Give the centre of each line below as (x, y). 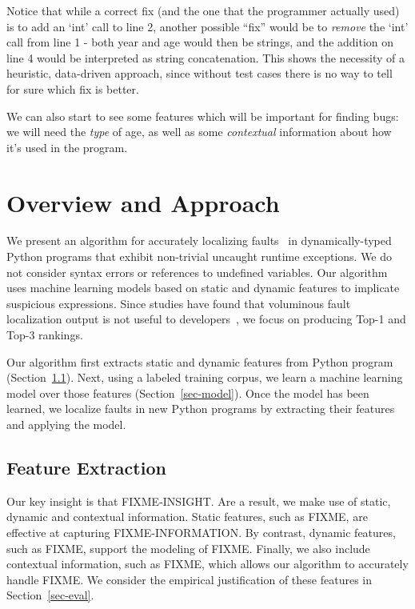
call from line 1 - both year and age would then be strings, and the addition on (200, 42)
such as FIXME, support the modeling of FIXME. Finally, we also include (188, 548)
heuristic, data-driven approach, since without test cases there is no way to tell (200, 73)
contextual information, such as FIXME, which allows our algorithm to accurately (207, 564)
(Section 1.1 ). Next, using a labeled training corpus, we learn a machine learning (205, 377)
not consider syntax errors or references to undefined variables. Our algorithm (197, 272)
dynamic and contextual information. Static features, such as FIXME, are (187, 517)
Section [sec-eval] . (50, 595)
